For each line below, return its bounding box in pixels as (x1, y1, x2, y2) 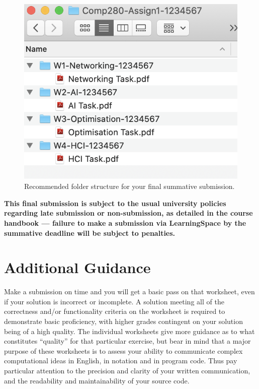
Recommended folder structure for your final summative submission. (24, 181, 235, 191)
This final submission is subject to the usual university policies (4, 198, 226, 208)
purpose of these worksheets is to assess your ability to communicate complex (4, 345, 243, 356)
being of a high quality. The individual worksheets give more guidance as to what (4, 326, 255, 336)
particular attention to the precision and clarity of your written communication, (4, 365, 250, 375)
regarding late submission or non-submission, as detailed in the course (4, 208, 253, 218)
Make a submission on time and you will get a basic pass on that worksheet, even (4, 286, 255, 297)
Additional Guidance (4, 257, 151, 278)
